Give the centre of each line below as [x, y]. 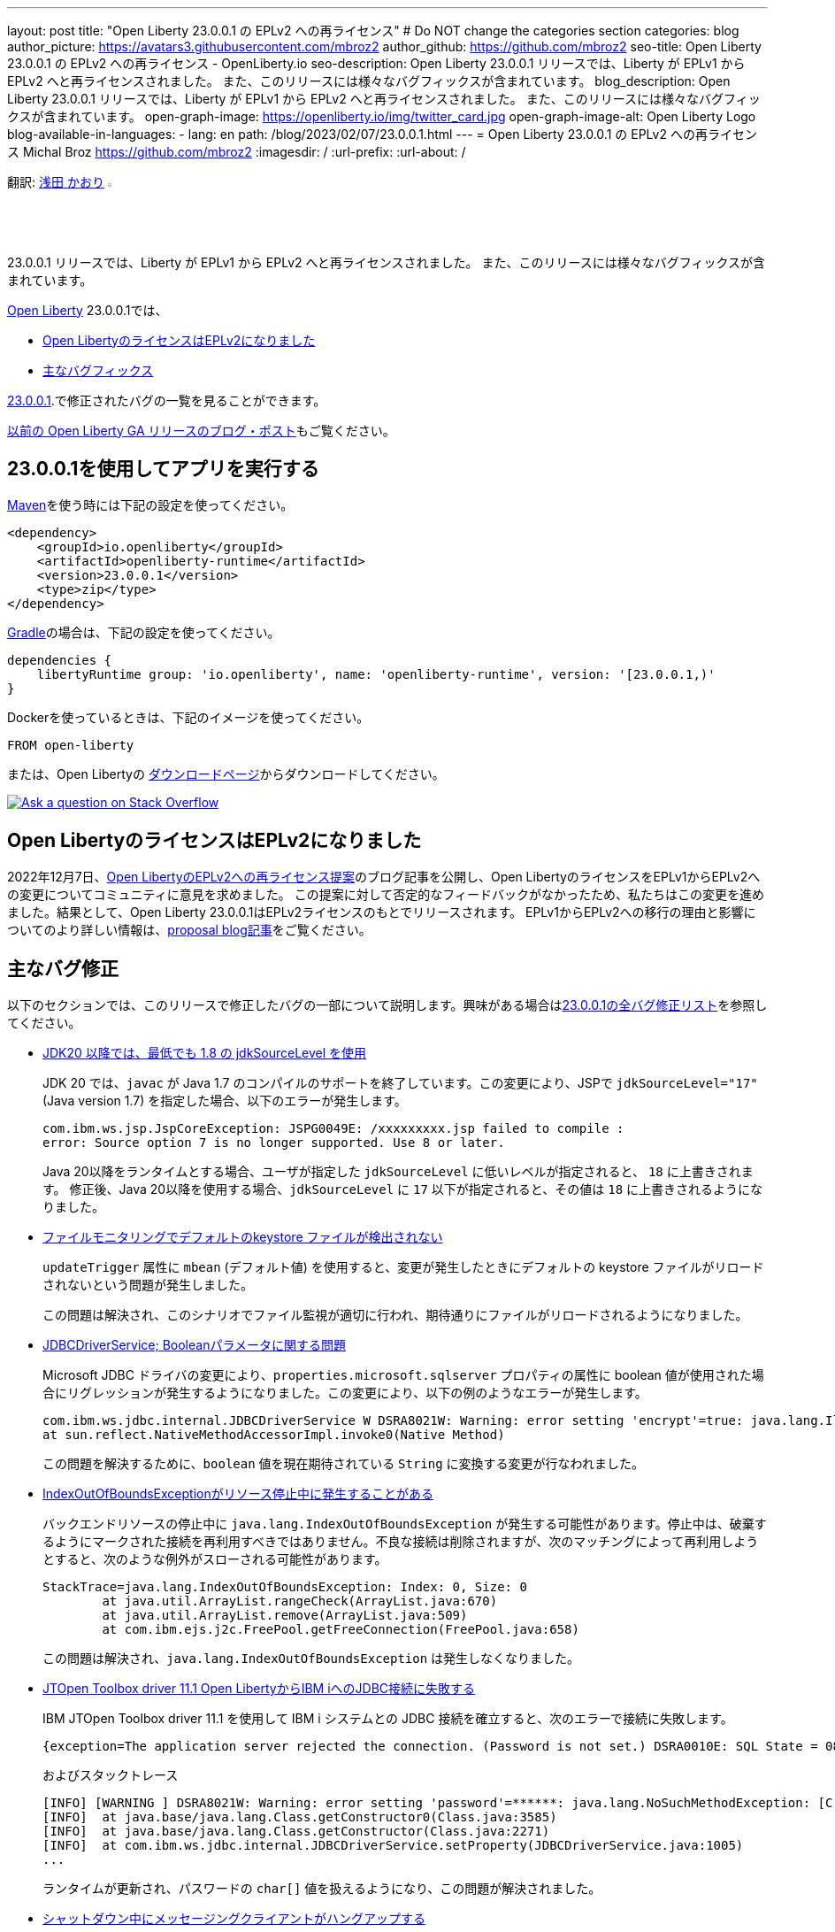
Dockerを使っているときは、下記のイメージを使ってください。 [188, 718]
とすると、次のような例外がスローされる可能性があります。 [215, 1559]
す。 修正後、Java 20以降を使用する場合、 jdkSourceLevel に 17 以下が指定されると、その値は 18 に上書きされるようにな [403, 1189]
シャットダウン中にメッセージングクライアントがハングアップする [234, 1919]
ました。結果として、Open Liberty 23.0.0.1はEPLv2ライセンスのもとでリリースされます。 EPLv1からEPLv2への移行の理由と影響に [382, 912]
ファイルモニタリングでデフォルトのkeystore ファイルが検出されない [243, 1237]
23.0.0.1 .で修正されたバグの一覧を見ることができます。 [167, 400]
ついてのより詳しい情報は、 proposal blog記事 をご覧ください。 [189, 930]
